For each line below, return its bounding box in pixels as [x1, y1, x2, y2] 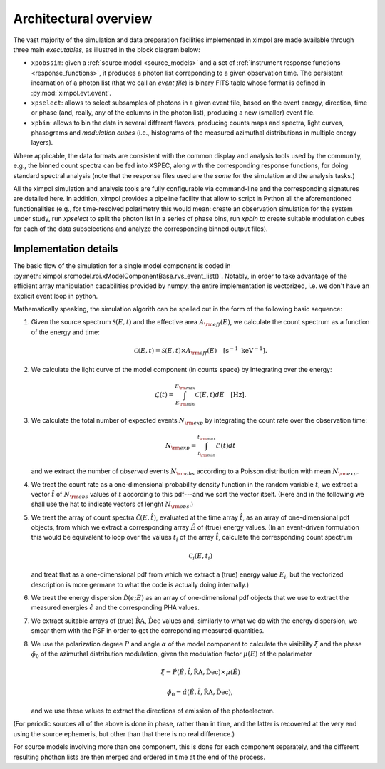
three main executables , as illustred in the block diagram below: [13, 45, 201, 53]
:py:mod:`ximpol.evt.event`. [31, 88, 112, 97]
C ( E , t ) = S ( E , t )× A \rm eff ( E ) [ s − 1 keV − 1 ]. [133, 346, 267, 356]
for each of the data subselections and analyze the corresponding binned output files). [13, 224, 268, 233]
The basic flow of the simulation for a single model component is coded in [13, 262, 231, 270]
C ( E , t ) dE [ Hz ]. [195, 391, 247, 398]
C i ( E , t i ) [188, 552, 213, 562]
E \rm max [175, 383, 195, 391]
